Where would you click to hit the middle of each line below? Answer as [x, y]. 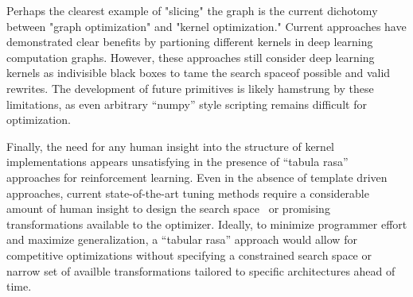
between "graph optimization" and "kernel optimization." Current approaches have [206, 26]
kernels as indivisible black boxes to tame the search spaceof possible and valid [199, 73]
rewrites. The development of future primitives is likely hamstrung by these [190, 88]
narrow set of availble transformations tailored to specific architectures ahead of [201, 270]
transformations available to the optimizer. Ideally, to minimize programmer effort [207, 224]
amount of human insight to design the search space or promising [168, 208]
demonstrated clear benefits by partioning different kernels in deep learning [190, 42]
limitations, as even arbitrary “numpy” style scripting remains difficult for [187, 104]
